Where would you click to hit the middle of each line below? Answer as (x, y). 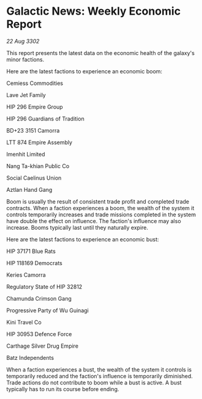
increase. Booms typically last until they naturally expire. (77, 227)
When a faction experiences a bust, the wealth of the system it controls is (99, 369)
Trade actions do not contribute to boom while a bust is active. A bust (94, 383)
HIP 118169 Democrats (34, 263)
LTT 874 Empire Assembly (39, 142)
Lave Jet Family (26, 95)
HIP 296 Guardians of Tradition (45, 119)
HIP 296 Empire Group (35, 107)
